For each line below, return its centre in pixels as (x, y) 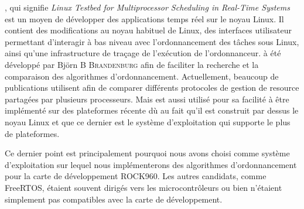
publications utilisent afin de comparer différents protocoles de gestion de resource (152, 88)
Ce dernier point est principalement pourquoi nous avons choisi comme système (147, 153)
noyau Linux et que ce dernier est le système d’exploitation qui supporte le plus (148, 121)
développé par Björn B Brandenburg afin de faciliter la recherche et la (132, 64)
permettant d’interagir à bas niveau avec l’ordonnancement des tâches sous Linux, (152, 41)
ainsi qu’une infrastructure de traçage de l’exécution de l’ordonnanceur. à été (143, 53)
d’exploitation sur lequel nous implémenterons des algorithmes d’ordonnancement (151, 164)
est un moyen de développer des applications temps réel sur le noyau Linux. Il (144, 18)
